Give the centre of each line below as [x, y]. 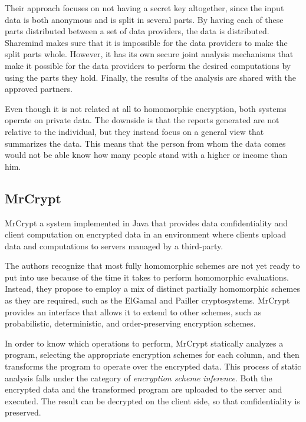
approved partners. [39, 89]
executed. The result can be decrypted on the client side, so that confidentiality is [152, 400]
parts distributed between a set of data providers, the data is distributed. [137, 31]
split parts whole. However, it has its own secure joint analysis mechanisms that [149, 54]
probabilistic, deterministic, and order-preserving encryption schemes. [130, 323]
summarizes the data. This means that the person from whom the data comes [145, 143]
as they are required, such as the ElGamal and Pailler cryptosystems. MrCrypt [147, 300]
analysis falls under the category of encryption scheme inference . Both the [139, 378]
